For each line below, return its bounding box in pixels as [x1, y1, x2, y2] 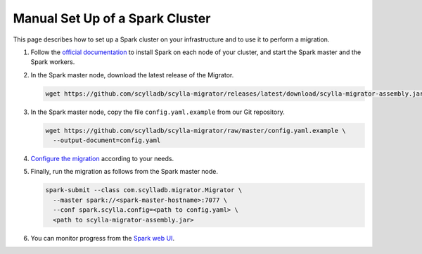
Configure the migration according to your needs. [30, 155, 174, 163]
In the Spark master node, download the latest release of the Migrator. [30, 70, 234, 79]
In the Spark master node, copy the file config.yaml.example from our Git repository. [30, 108, 285, 116]
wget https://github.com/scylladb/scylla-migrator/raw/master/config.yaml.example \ [45, 127, 346, 134]
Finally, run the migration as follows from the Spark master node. [30, 167, 218, 176]
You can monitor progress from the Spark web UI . [30, 234, 175, 242]
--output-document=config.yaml [53, 136, 161, 144]
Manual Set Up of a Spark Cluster [13, 11, 211, 26]
